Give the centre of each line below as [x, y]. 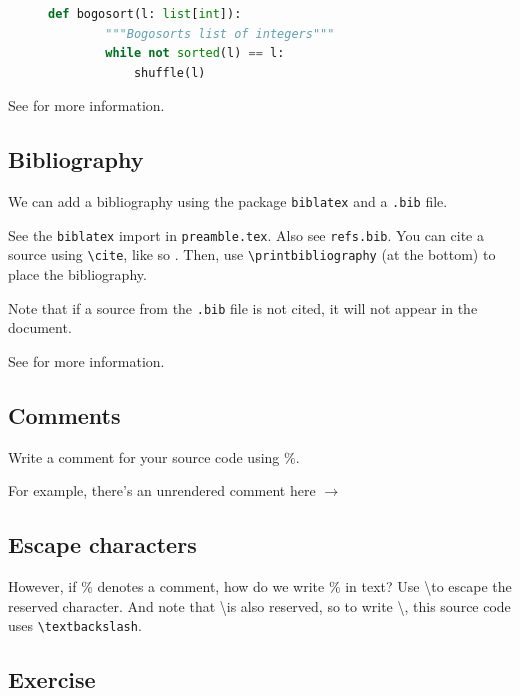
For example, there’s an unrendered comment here [162, 490]
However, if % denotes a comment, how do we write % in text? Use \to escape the [260, 586]
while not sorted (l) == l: [195, 53]
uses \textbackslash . [75, 625]
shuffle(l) [169, 72]
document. [40, 327]
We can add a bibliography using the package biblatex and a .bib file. [228, 201]
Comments [64, 414]
